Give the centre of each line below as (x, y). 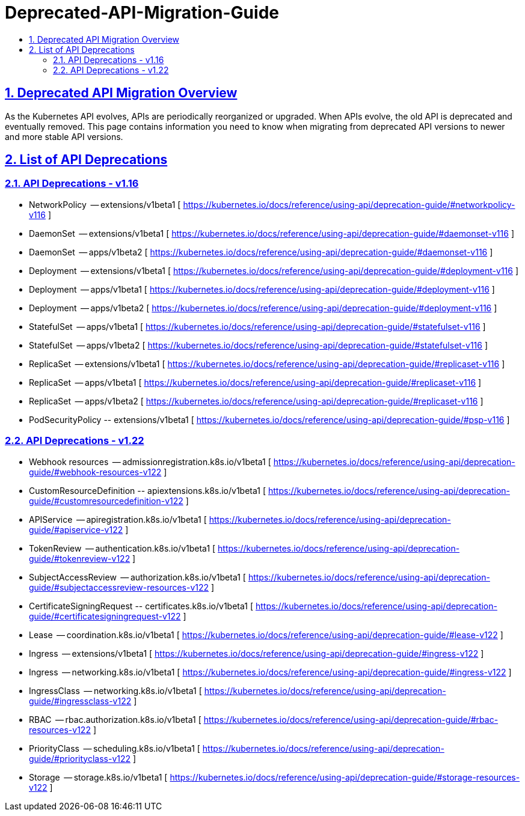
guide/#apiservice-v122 (76, 529)
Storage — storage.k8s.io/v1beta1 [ (98, 777)
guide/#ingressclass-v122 (80, 701)
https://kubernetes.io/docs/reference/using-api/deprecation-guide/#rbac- (351, 719)
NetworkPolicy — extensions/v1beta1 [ (105, 204)
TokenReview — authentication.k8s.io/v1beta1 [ (122, 548)
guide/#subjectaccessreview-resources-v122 (119, 587)
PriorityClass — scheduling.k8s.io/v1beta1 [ (115, 748)
